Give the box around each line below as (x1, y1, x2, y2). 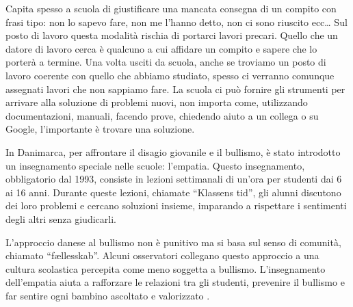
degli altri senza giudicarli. (5, 211, 116, 226)
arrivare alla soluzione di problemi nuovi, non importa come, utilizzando (5, 95, 308, 109)
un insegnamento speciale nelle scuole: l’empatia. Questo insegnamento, (5, 158, 305, 172)
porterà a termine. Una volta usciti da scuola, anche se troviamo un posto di (5, 55, 326, 69)
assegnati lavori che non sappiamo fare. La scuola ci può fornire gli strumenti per (5, 81, 345, 96)
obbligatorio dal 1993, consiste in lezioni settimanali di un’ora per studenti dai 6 (5, 172, 342, 186)
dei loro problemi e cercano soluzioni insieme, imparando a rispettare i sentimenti (5, 198, 347, 213)
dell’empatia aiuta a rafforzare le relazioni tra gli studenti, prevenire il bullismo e (5, 275, 345, 289)
